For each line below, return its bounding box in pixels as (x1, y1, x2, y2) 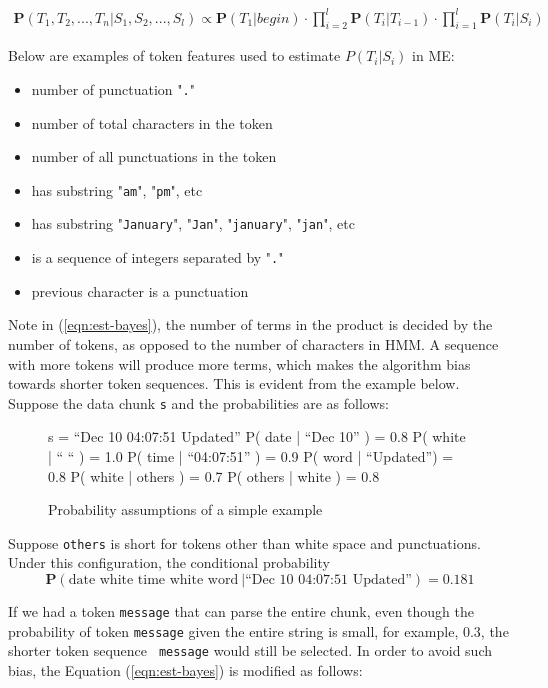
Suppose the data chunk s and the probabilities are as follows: (8, 392, 389, 413)
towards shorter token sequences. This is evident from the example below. (8, 373, 460, 394)
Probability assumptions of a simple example (48, 499, 323, 520)
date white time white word (68, 572, 239, 587)
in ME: (412, 45, 455, 66)
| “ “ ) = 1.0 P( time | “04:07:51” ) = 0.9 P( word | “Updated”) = (48, 445, 454, 466)
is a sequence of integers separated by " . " (31, 247, 284, 268)
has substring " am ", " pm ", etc (31, 179, 203, 200)
